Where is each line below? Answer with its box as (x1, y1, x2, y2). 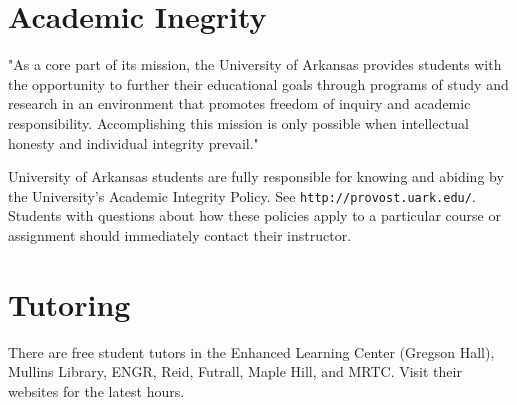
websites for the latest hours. (8, 380, 185, 401)
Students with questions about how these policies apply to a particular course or (8, 205, 501, 226)
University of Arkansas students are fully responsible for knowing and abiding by (8, 166, 504, 187)
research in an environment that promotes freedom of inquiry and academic (8, 93, 471, 114)
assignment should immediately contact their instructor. (8, 224, 352, 245)
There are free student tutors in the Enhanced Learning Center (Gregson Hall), (8, 341, 495, 362)
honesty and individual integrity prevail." (8, 132, 259, 153)
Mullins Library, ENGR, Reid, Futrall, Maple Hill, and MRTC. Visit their (8, 361, 462, 382)
